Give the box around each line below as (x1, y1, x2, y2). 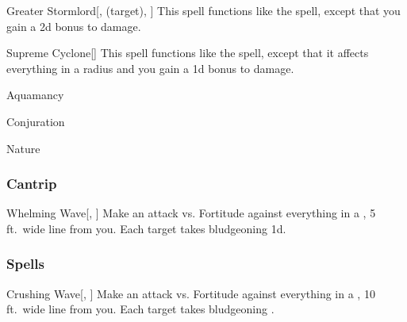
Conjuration (6, 113, 65, 129)
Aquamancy (6, 86, 64, 103)
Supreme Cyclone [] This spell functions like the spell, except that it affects (6, 44, 369, 61)
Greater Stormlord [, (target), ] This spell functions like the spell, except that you (6, 2, 401, 18)
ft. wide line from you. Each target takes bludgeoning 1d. (6, 220, 286, 236)
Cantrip (6, 174, 57, 194)
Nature (6, 140, 40, 156)
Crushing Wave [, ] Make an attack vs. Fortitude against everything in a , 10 (6, 285, 375, 301)
